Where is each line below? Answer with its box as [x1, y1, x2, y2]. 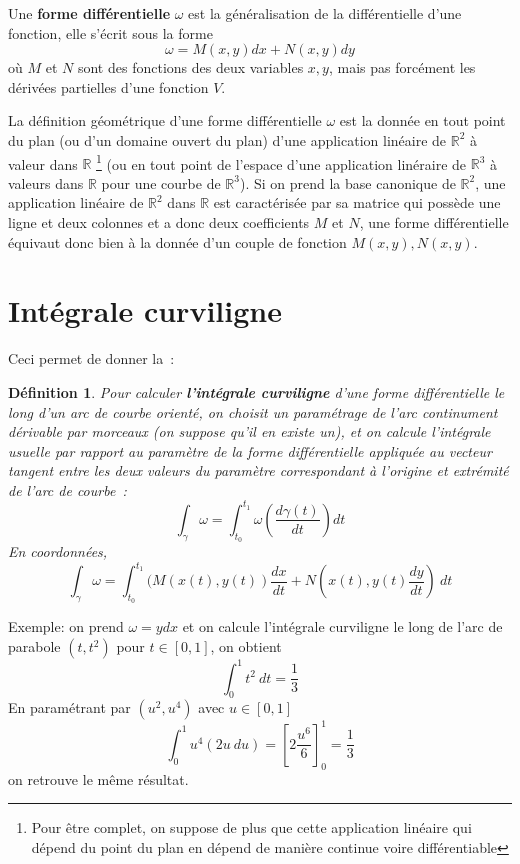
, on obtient [210, 636, 282, 657]
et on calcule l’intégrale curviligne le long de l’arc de [182, 616, 503, 637]
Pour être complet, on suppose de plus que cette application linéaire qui [31, 817, 472, 838]
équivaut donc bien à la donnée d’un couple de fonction [8, 231, 347, 252]
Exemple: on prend [8, 616, 124, 637]
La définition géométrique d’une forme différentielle [8, 110, 322, 131]
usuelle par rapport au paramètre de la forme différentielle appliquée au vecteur [8, 440, 492, 461]
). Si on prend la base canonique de [239, 172, 456, 193]
